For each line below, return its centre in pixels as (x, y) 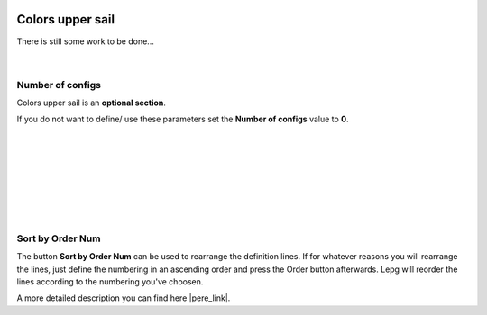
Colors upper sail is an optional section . (92, 103)
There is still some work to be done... (86, 41)
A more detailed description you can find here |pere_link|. (124, 298)
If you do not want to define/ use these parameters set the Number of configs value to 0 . (183, 119)
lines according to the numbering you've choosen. (110, 282)
